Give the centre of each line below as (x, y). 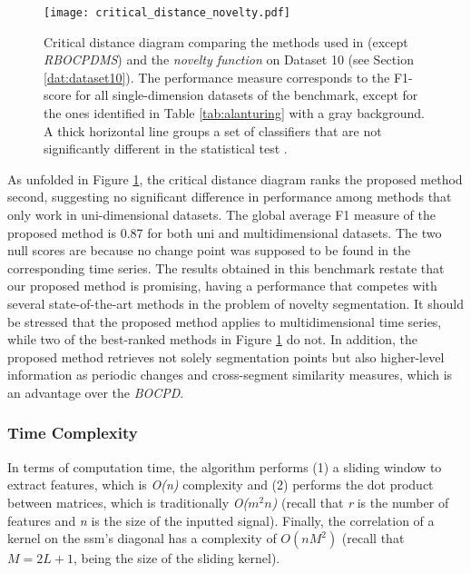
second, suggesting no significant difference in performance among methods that (230, 197)
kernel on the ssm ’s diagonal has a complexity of (142, 538)
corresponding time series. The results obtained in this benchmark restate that (226, 267)
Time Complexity (73, 433)
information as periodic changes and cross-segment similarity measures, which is (230, 375)
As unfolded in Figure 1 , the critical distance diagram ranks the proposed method (235, 178)
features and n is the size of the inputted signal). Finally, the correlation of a (221, 520)
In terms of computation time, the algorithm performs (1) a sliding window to (225, 466)
